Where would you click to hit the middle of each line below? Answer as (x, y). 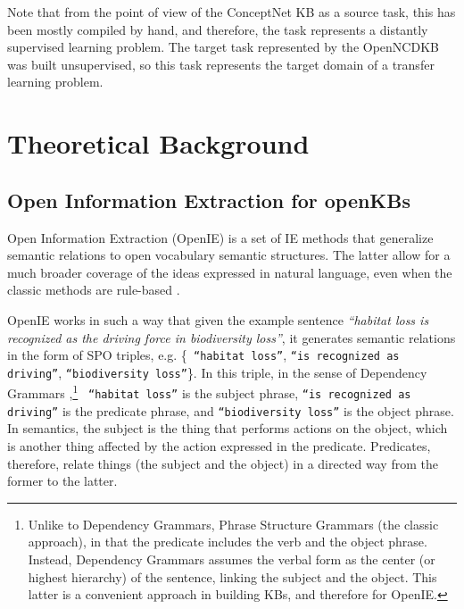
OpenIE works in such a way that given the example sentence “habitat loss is (218, 319)
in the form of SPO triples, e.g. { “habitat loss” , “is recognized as (203, 355)
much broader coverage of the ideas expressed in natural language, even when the (230, 272)
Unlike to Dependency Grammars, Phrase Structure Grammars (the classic (233, 524)
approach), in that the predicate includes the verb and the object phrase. (228, 542)
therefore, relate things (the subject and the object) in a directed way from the (223, 463)
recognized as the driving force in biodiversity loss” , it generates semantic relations (232, 337)
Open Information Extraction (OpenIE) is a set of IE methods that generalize (220, 237)
